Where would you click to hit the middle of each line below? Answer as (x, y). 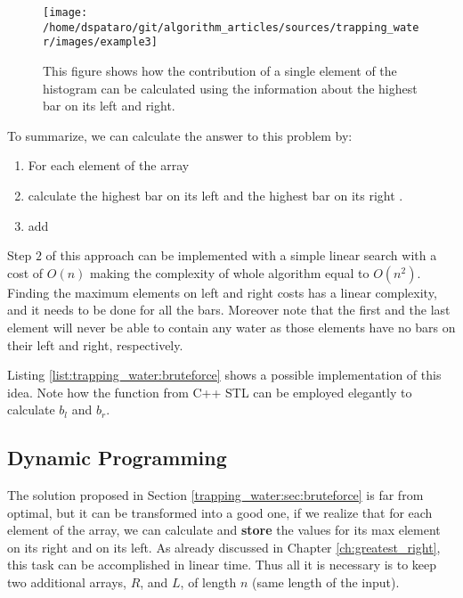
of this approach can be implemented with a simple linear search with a (241, 255)
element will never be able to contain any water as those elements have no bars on (231, 327)
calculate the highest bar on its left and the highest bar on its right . (215, 195)
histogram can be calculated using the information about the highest (230, 88)
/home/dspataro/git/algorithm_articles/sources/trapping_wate (231, 27)
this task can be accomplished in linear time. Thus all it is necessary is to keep (222, 565)
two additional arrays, (67, 582)
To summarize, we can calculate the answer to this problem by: (180, 135)
